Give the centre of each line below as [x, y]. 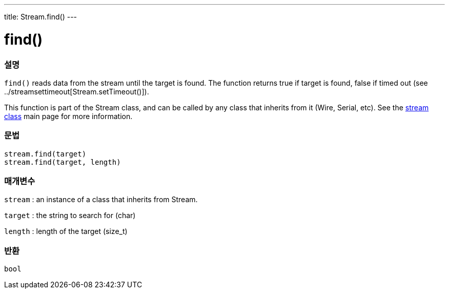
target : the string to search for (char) [70, 216]
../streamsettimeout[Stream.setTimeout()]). [77, 91]
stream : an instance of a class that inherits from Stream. [101, 200]
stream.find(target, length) [63, 162]
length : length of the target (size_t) [66, 231]
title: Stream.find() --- [41, 17]
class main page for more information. [68, 116]
